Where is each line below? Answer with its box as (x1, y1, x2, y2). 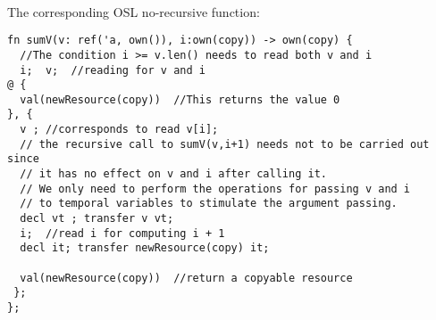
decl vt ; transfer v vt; (20, 212, 174, 226)
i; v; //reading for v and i (20, 63, 205, 77)
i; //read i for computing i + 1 (20, 226, 225, 240)
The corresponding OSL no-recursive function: (7, 2, 260, 21)
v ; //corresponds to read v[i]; (20, 123, 219, 136)
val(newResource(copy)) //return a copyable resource (20, 271, 353, 284)
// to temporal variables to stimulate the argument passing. (20, 197, 398, 210)
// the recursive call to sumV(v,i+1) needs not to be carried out (20, 137, 430, 151)
